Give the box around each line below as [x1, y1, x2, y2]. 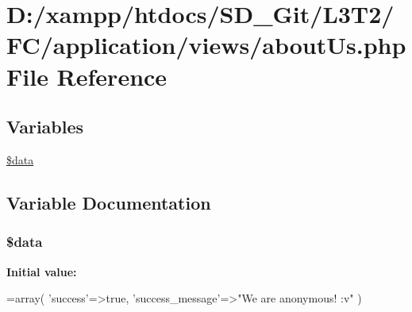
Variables [6, 114, 84, 139]
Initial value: [6, 263, 77, 279]
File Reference [6, 60, 167, 92]
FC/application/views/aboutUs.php [6, 29, 406, 61]
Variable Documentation [6, 190, 211, 214]
